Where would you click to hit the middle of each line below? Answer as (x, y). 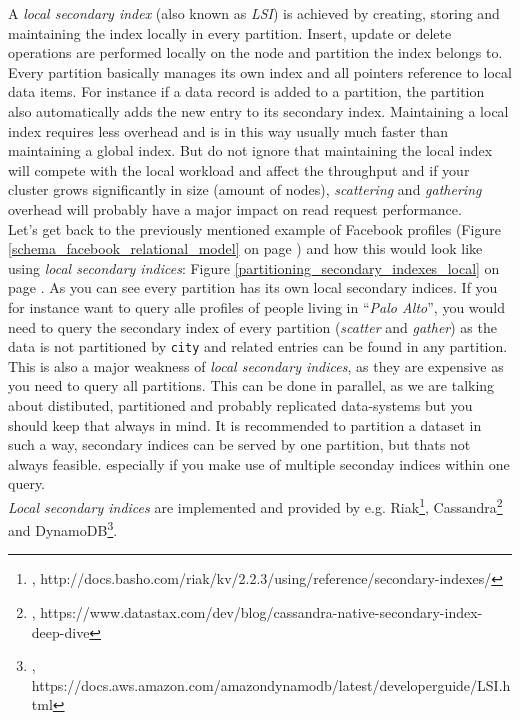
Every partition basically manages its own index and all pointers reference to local (260, 71)
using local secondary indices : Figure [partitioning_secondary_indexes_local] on (254, 267)
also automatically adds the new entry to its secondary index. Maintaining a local (258, 110)
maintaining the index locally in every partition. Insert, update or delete (230, 32)
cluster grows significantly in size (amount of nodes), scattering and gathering (245, 189)
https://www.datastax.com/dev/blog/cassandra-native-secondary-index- (261, 612)
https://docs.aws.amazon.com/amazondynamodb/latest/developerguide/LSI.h (271, 684)
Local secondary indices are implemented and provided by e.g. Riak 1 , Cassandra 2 (255, 505)
